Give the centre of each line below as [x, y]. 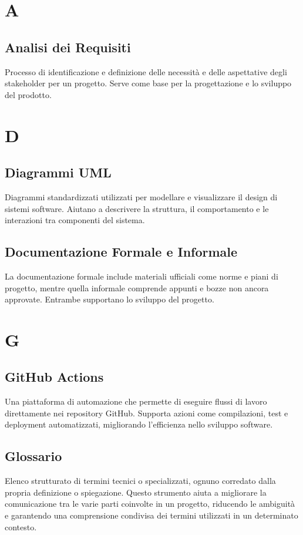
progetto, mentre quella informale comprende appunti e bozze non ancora [137, 287]
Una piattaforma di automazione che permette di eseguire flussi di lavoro [136, 401]
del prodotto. [28, 94]
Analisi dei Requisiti [68, 47]
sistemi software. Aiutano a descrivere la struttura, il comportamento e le [137, 208]
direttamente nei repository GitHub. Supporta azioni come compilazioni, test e [147, 413]
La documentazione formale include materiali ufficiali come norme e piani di [142, 276]
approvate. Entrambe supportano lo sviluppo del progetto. [110, 299]
